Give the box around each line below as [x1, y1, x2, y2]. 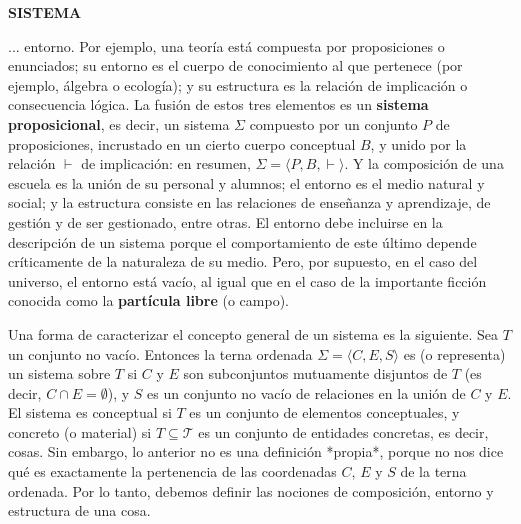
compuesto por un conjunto [249, 113, 418, 134]
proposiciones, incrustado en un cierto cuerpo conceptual [8, 133, 356, 154]
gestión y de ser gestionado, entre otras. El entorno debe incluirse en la [8, 211, 443, 232]
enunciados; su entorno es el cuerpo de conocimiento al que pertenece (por [8, 55, 463, 76]
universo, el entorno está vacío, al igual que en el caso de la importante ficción [8, 270, 487, 291]
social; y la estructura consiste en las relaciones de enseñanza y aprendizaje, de [8, 192, 491, 213]
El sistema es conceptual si [8, 402, 172, 423]
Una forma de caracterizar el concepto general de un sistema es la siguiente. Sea [8, 323, 499, 344]
